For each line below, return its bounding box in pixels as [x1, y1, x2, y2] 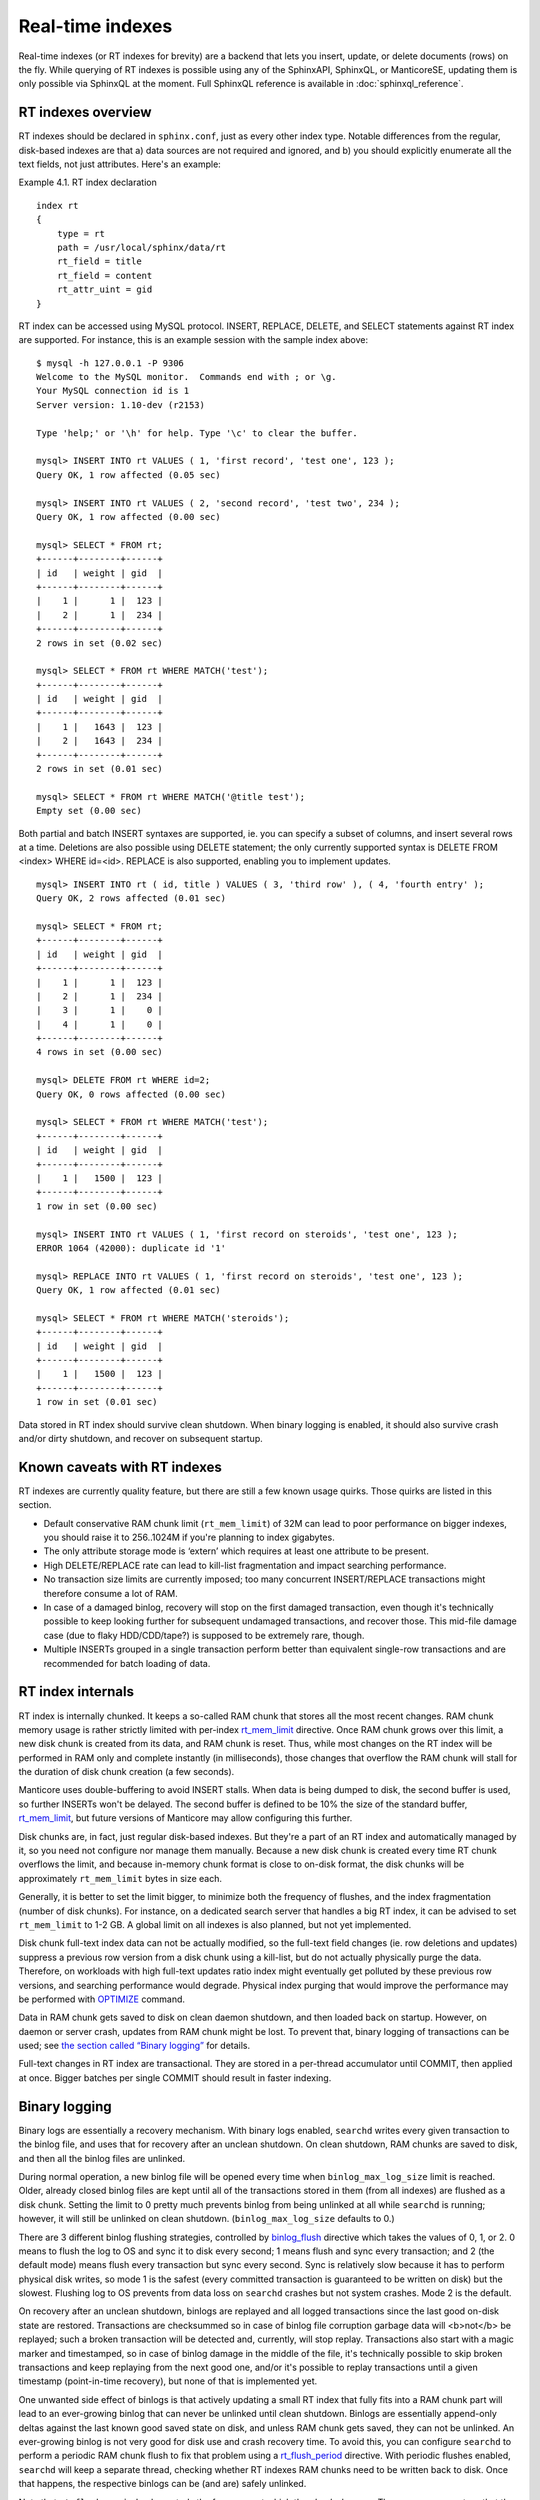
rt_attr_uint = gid [56, 284, 153, 295]
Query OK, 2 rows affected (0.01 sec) [36, 893, 227, 904]
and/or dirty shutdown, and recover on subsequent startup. [18, 1433, 264, 1444]
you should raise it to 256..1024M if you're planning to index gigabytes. [43, 1531, 335, 1544]
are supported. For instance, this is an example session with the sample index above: [18, 334, 369, 346]
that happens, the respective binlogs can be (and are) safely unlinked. [18, 2478, 307, 2490]
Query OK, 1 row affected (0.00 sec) [36, 511, 222, 522]
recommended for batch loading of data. [43, 1657, 211, 1669]
